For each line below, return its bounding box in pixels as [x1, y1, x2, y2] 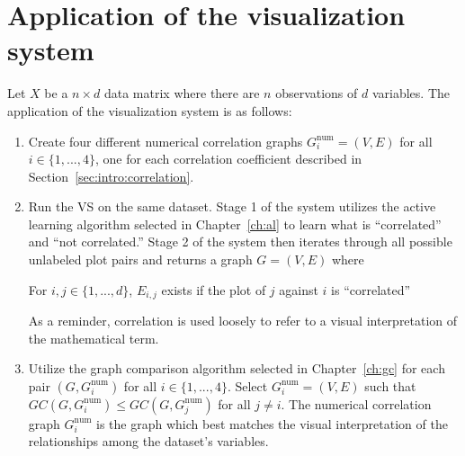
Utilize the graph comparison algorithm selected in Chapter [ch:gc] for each [28, 359, 445, 378]
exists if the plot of [161, 280, 266, 299]
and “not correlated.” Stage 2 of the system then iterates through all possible [28, 232, 452, 251]
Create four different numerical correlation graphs [28, 131, 303, 150]
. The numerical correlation [281, 394, 432, 413]
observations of [275, 84, 358, 103]
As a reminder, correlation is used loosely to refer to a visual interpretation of [28, 311, 458, 330]
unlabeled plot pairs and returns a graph [28, 250, 253, 269]
